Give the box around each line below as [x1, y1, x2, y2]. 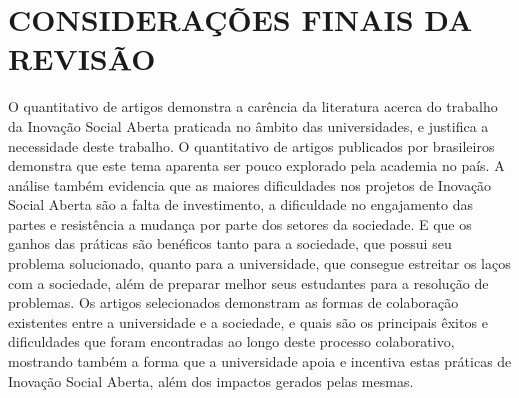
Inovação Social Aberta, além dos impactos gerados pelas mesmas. [8, 370, 414, 391]
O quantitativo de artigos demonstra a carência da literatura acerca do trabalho [8, 96, 498, 117]
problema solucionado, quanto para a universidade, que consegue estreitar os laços [8, 253, 511, 274]
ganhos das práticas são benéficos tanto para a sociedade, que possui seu [8, 233, 452, 254]
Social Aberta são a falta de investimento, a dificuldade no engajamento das [8, 194, 473, 215]
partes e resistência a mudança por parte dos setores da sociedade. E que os [8, 213, 472, 234]
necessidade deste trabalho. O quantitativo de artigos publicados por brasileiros [8, 135, 495, 156]
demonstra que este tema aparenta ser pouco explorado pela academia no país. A [8, 155, 505, 176]
